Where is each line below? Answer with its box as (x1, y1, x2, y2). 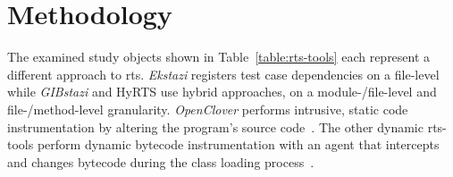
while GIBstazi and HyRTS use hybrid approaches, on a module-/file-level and (7, 82, 437, 101)
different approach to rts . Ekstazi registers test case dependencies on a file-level (7, 64, 440, 83)
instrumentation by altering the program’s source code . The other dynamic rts (7, 117, 443, 136)
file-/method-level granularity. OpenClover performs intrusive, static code (7, 99, 408, 118)
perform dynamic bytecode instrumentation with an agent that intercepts (37, 135, 440, 154)
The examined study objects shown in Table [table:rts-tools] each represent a (7, 47, 431, 66)
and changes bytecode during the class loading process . (7, 152, 315, 171)
